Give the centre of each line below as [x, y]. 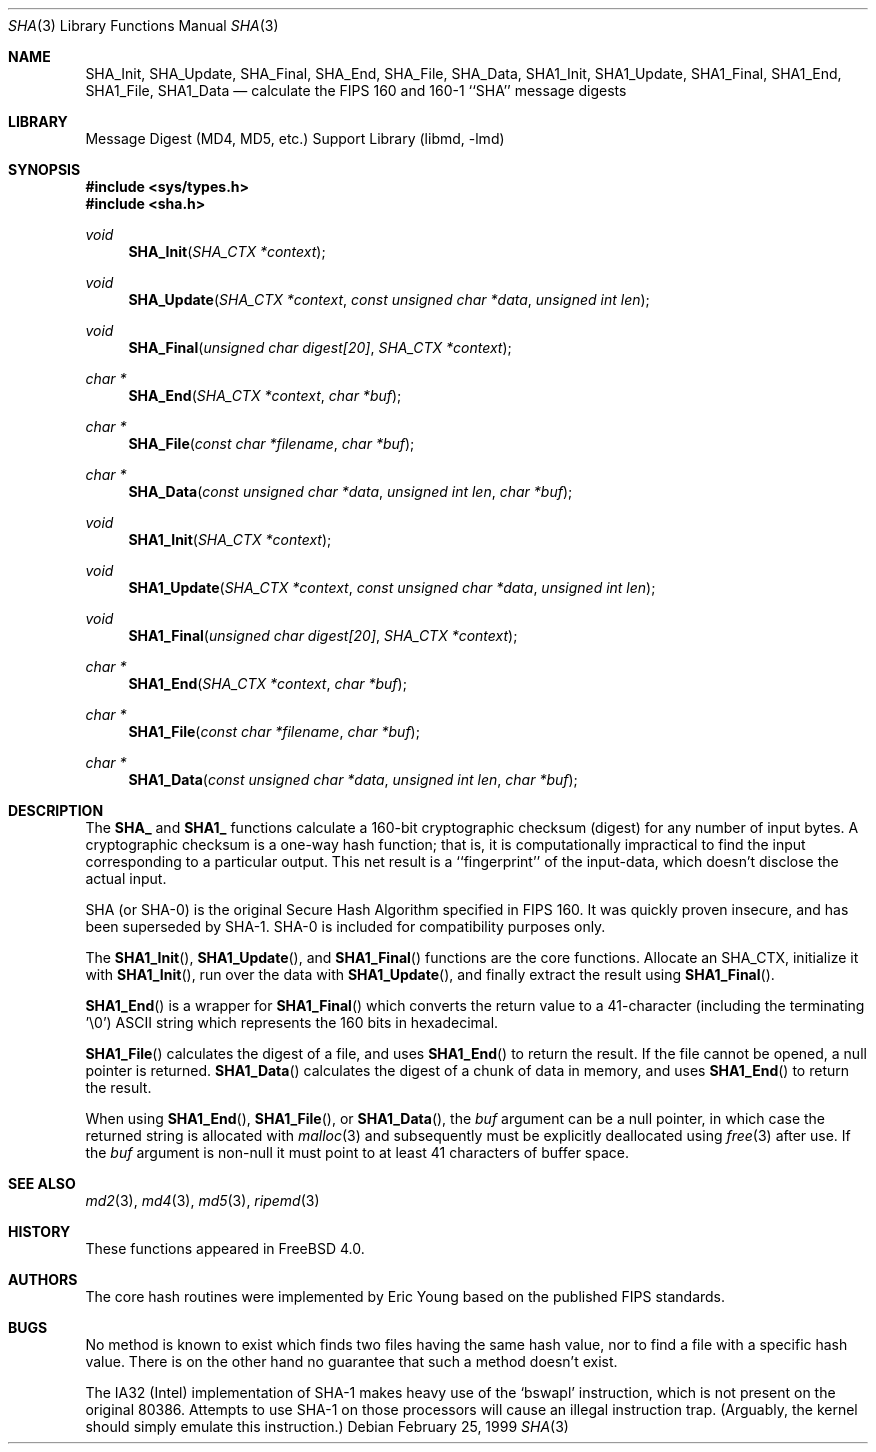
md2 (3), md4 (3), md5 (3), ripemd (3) [202, 1200]
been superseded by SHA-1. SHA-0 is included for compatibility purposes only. [345, 926]
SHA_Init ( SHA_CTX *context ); [227, 251]
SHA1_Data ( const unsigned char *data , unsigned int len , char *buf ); [353, 779]
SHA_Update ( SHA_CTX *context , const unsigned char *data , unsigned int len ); [389, 299]
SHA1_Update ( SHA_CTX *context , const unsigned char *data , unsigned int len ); [392, 587]
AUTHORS [43, 1279]
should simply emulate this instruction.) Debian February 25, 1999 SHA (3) [327, 1426]
